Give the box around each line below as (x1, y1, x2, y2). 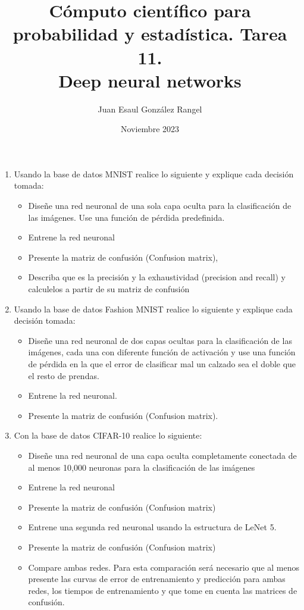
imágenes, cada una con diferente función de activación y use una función (28, 346, 296, 358)
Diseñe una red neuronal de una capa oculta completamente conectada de (28, 449, 297, 461)
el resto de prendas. (28, 369, 99, 381)
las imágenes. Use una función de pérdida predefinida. (28, 211, 225, 223)
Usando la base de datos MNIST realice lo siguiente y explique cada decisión (14, 167, 294, 180)
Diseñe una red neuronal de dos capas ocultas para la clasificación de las (28, 334, 292, 346)
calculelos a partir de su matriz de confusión (28, 283, 190, 295)
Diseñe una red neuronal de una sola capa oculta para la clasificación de (28, 199, 292, 212)
